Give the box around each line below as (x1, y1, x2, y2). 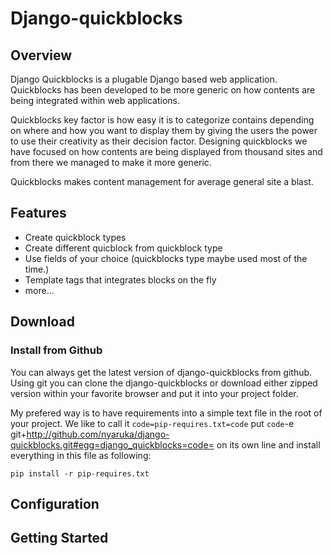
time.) (24, 263, 50, 275)
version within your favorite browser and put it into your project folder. (10, 387, 299, 399)
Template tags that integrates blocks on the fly (24, 273, 217, 286)
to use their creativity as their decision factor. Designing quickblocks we (10, 135, 308, 147)
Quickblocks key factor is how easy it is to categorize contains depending (10, 114, 315, 126)
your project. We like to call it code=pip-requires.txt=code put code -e (10, 417, 295, 429)
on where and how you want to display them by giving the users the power (10, 125, 318, 136)
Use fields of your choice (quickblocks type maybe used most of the (24, 252, 308, 264)
